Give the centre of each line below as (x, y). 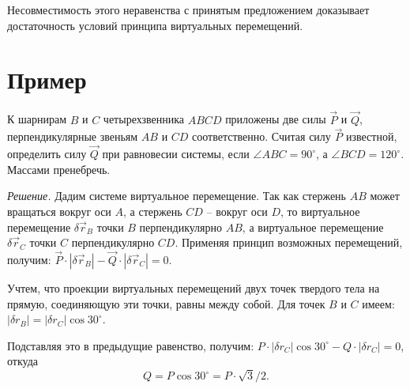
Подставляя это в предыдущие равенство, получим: (131, 345)
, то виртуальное (320, 211)
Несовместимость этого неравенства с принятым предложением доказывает (188, 9)
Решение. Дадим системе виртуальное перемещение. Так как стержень (177, 196)
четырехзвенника (144, 119)
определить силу (47, 154)
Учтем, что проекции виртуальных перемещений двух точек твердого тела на (194, 287)
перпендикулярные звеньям (73, 136)
